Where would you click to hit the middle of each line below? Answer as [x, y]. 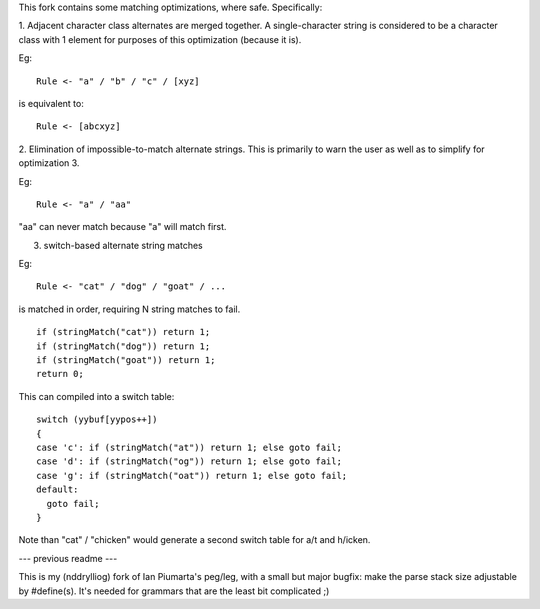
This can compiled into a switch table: [96, 396]
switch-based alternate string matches [123, 245]
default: [57, 489]
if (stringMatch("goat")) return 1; [126, 360]
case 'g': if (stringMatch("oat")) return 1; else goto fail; [192, 475]
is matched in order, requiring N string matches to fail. [129, 309]
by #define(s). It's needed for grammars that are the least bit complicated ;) [174, 591]
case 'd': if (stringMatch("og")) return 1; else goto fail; [189, 461]
